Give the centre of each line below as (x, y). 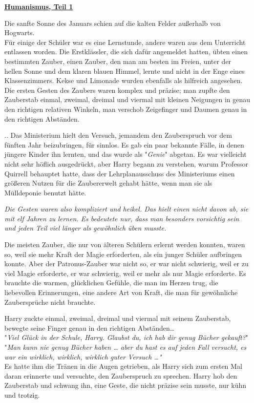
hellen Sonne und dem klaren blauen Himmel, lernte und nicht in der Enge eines (125, 71)
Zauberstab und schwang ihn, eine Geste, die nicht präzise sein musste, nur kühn (126, 385)
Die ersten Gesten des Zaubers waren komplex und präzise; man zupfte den (117, 90)
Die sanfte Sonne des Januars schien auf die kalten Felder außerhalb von (113, 23)
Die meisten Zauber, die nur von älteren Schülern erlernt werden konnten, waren (125, 244)
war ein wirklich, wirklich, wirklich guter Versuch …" (83, 356)
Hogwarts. (20, 32)
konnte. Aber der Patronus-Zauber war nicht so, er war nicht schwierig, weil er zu (127, 264)
